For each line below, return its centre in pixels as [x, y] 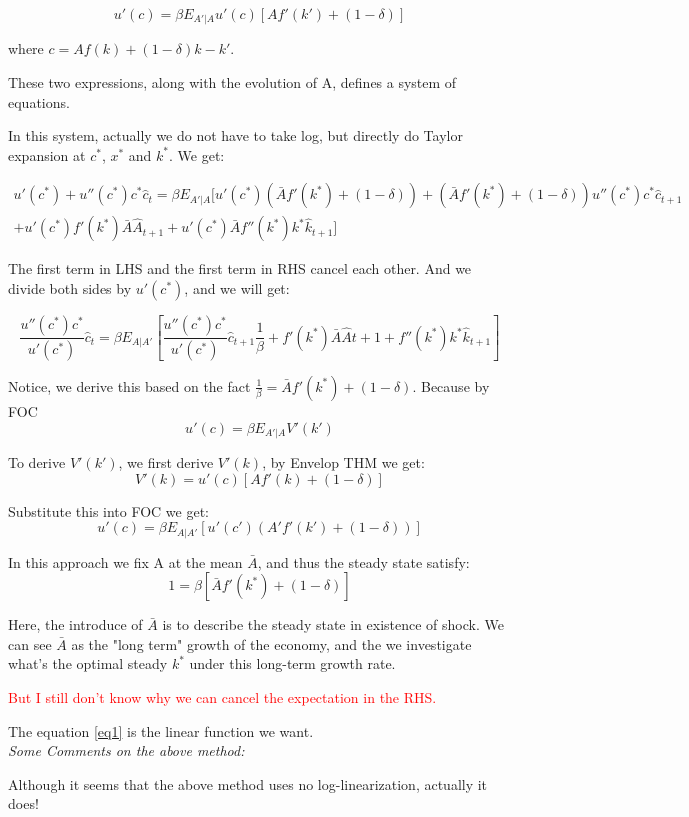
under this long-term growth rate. [292, 663]
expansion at [47, 154]
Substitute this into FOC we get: [109, 510]
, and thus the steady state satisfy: [363, 561]
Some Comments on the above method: [126, 750]
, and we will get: [237, 288]
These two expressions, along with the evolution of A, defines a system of [232, 82]
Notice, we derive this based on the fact [129, 385]
